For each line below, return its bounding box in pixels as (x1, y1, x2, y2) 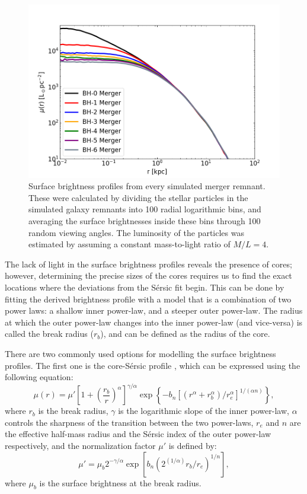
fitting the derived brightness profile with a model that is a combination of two (5, 292, 292, 305)
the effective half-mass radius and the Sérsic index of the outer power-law (5, 428, 271, 440)
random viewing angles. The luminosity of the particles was (28, 226, 244, 238)
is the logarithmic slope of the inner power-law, (118, 404, 289, 417)
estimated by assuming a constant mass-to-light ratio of (28, 238, 231, 250)
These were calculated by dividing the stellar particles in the (28, 191, 248, 203)
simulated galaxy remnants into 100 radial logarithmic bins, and (28, 203, 261, 215)
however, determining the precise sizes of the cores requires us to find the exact (5, 269, 292, 282)
